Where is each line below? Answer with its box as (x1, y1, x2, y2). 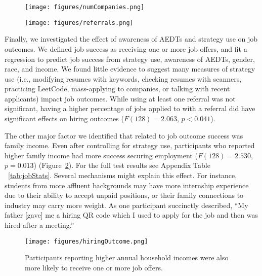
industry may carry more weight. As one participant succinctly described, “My (5, 199, 248, 210)
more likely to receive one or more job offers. (25, 262, 163, 272)
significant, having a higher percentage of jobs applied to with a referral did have (5, 103, 255, 114)
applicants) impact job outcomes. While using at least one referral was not (5, 93, 236, 103)
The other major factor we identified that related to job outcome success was (5, 130, 243, 141)
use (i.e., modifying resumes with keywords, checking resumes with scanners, (5, 73, 242, 84)
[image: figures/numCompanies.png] (25, 4, 145, 11)
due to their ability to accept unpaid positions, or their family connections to (5, 190, 244, 200)
